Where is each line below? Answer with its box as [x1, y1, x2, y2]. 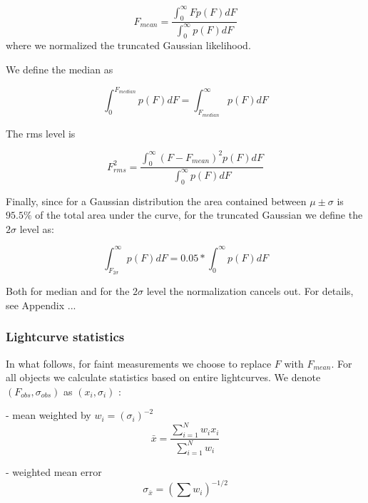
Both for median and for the [6, 284, 130, 299]
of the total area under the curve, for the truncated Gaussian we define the [35, 207, 363, 222]
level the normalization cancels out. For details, [146, 284, 354, 299]
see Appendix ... [6, 297, 76, 312]
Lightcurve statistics [6, 328, 125, 346]
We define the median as [6, 62, 113, 77]
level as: [19, 221, 54, 236]
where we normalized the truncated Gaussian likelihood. [6, 38, 251, 53]
